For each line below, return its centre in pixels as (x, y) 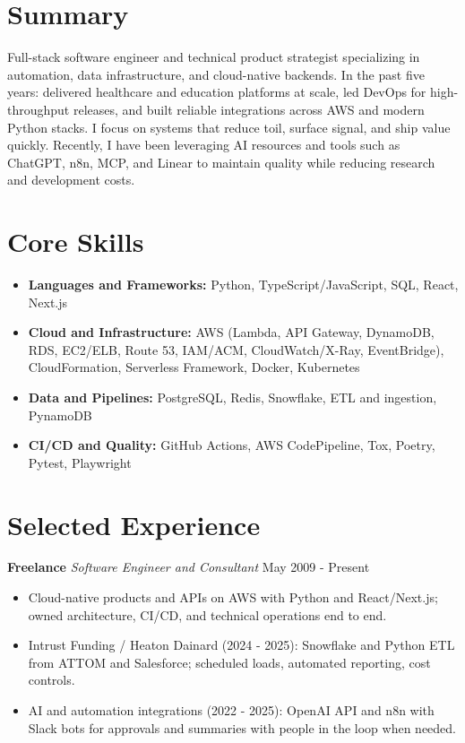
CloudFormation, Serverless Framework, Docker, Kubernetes (194, 367)
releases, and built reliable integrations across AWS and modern (249, 109)
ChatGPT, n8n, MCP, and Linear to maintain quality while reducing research (221, 162)
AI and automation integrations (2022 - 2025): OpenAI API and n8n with (231, 710)
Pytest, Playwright (80, 462)
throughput (39, 109)
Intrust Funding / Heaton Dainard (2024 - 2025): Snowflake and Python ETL (241, 645)
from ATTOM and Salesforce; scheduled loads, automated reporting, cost (229, 662)
